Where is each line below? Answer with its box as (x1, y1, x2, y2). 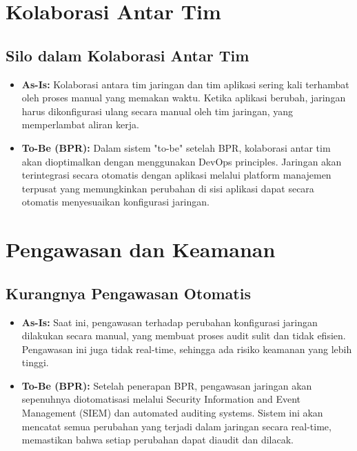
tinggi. (21, 355, 49, 370)
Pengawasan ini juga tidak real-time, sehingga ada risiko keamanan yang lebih (21, 341, 352, 356)
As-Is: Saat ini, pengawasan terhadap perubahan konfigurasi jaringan (21, 314, 318, 329)
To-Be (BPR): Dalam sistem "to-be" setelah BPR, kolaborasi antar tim (21, 140, 331, 154)
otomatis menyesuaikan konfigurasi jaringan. (21, 194, 210, 209)
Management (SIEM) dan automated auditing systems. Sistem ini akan (21, 405, 323, 420)
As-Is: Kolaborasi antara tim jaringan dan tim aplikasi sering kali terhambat (21, 77, 349, 91)
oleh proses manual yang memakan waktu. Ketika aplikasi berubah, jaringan (21, 90, 346, 105)
